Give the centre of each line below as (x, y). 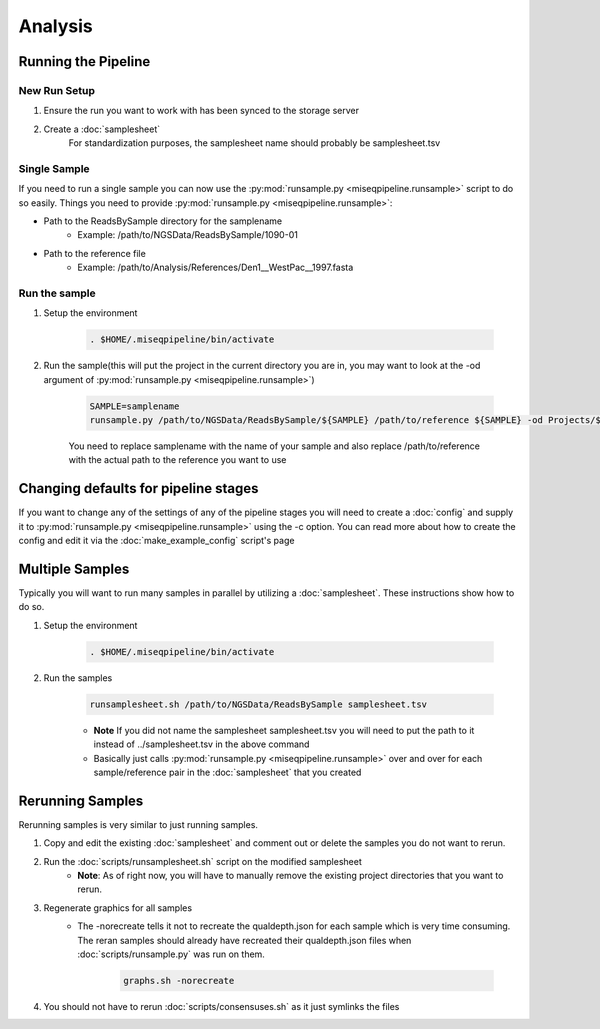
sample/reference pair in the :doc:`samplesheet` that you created (227, 772)
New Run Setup (56, 90)
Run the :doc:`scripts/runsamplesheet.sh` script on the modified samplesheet (202, 861)
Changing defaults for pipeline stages (138, 488)
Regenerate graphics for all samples (118, 907)
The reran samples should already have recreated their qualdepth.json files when (244, 940)
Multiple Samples (74, 568)
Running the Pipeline (84, 61)
